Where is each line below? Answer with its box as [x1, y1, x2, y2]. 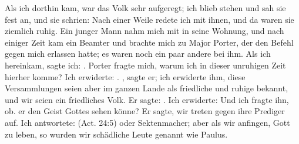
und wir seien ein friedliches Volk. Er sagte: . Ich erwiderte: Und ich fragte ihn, [5, 93, 289, 105]
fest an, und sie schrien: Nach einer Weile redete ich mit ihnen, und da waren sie [5, 13, 294, 25]
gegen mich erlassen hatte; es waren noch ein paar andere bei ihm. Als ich [5, 47, 271, 60]
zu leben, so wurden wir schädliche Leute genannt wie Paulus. [5, 128, 228, 140]
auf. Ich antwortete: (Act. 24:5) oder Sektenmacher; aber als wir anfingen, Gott [5, 116, 290, 128]
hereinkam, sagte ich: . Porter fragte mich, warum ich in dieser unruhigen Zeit [5, 59, 286, 71]
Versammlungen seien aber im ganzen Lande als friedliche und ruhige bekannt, [5, 82, 288, 94]
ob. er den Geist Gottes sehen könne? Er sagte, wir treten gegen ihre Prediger [5, 105, 285, 117]
